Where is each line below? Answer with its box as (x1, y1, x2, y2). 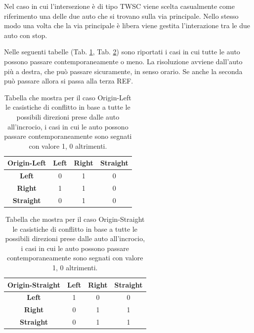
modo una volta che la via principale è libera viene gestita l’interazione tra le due (4, 20, 251, 31)
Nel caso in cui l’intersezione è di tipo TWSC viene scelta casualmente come (4, 1, 235, 11)
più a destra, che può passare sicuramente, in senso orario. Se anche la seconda (4, 66, 243, 76)
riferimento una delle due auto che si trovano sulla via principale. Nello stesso (4, 10, 239, 21)
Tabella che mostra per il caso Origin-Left (4, 92, 131, 102)
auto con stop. (4, 30, 47, 40)
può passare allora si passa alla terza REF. (4, 76, 133, 86)
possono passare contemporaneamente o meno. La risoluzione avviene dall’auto (4, 56, 243, 66)
